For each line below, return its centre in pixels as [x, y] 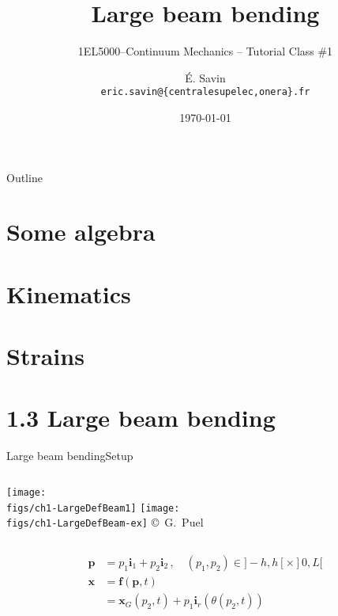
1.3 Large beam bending [141, 418]
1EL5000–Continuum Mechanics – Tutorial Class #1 [205, 51]
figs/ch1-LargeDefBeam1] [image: [93, 508]
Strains [45, 356]
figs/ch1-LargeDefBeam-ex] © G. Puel [105, 522]
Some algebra [81, 232]
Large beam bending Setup [70, 456]
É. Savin [205, 77]
